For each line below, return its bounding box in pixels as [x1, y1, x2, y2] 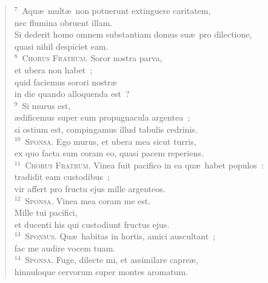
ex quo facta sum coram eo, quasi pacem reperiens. [14, 147, 204, 159]
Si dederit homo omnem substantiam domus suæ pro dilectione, [14, 28, 252, 41]
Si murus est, [22, 99, 71, 112]
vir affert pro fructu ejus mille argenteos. [14, 182, 166, 195]
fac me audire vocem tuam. [14, 241, 116, 254]
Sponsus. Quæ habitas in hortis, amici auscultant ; [25, 230, 216, 242]
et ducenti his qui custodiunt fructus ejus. [14, 218, 170, 230]
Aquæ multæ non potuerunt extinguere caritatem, [22, 4, 211, 16]
